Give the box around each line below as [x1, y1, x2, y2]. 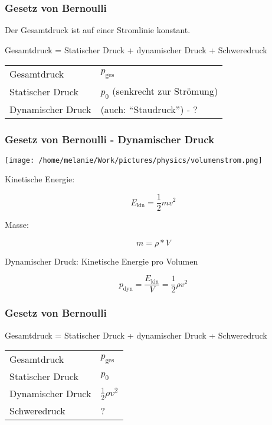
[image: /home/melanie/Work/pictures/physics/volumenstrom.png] [5, 156, 263, 165]
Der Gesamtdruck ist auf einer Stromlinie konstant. [5, 24, 191, 36]
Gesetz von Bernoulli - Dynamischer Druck [5, 131, 215, 146]
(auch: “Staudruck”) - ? [100, 102, 198, 116]
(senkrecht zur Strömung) [112, 84, 218, 98]
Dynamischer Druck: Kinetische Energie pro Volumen [5, 255, 198, 267]
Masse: [5, 218, 29, 231]
